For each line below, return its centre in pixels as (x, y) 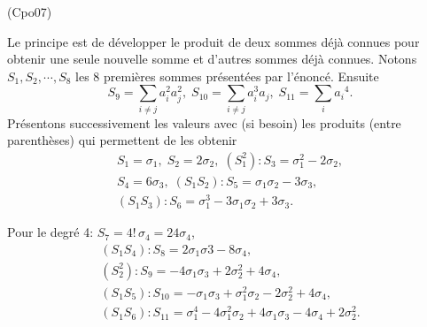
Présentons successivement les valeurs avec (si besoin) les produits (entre (204, 122)
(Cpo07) (30, 11)
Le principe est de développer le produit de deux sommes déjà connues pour (213, 41)
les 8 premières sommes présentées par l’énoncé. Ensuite (227, 76)
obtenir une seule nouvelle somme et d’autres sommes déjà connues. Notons (212, 59)
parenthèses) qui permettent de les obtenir (122, 140)
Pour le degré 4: (50, 232)
